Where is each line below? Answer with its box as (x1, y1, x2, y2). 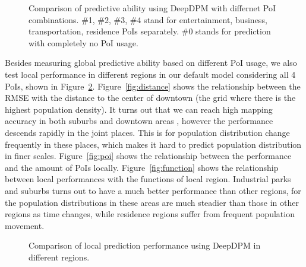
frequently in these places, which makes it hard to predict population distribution (5, 138, 302, 150)
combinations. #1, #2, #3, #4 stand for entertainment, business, (29, 13, 267, 26)
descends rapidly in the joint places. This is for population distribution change (5, 126, 290, 138)
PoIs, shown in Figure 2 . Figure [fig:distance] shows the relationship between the (5, 80, 301, 92)
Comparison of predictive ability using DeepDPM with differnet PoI (29, 2, 276, 14)
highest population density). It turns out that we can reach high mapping (5, 103, 273, 115)
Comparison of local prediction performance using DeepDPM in (29, 239, 261, 252)
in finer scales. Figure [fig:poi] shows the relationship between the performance (5, 150, 292, 162)
